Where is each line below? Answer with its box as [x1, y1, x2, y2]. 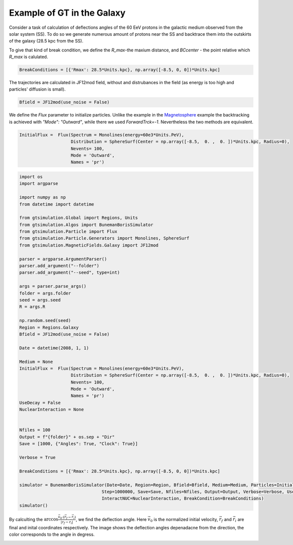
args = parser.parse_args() [19, 284, 86, 289]
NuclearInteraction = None [19, 407, 84, 412]
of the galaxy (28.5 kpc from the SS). [9, 38, 84, 44]
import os [19, 174, 43, 180]
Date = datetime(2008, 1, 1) [19, 345, 89, 351]
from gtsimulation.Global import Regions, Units [19, 215, 138, 221]
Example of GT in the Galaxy [9, 7, 126, 18]
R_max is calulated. [9, 54, 48, 60]
